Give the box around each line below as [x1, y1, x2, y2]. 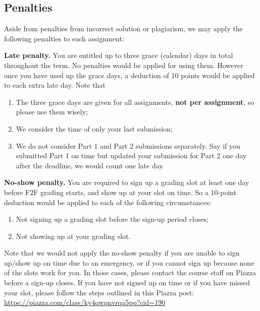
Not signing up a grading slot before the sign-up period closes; [16, 214, 209, 224]
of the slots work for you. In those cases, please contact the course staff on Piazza [4, 267, 256, 278]
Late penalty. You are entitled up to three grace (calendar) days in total [4, 50, 233, 60]
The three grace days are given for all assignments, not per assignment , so [16, 96, 254, 107]
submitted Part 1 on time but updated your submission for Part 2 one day [16, 150, 247, 161]
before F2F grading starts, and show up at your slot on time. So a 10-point [4, 186, 237, 197]
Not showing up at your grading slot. [16, 230, 131, 241]
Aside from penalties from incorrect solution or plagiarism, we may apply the [4, 23, 243, 34]
